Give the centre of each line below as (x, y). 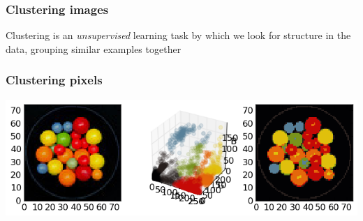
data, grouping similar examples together (94, 48)
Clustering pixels (54, 80)
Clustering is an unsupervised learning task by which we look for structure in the (178, 35)
